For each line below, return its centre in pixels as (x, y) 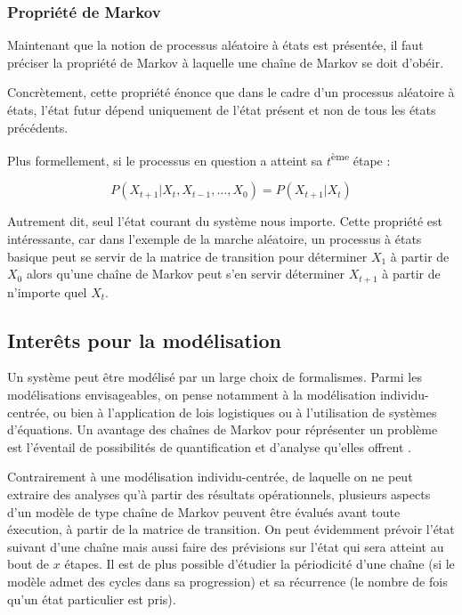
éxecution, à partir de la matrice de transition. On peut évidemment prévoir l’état (231, 529)
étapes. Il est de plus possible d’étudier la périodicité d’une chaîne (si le (259, 564)
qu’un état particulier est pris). (92, 599)
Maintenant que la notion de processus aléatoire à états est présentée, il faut (215, 45)
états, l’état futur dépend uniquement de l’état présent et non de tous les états (222, 109)
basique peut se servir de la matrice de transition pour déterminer (187, 256)
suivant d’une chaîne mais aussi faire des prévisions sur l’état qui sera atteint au (226, 546)
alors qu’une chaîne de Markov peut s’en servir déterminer (186, 274)
